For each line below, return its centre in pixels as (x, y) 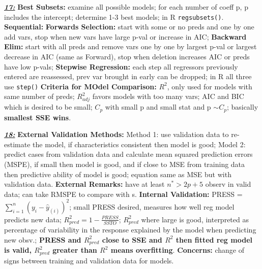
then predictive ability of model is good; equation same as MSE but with (118, 174)
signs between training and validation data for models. (89, 260)
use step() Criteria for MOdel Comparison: (80, 86)
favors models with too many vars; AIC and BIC (168, 96)
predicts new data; (33, 219)
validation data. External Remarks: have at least (84, 184)
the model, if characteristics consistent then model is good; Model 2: (139, 144)
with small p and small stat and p (158, 107)
